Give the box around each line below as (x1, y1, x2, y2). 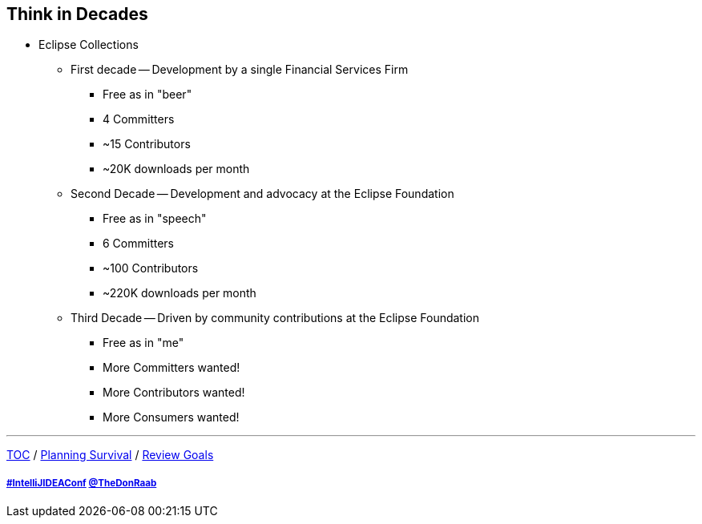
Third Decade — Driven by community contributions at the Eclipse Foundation (71, 311, 480, 325)
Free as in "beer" (103, 87, 192, 102)
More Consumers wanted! (103, 410, 240, 425)
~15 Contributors (103, 137, 191, 151)
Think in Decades (6, 4, 148, 24)
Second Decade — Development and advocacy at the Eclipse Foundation (71, 187, 454, 201)
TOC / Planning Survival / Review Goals (6, 448, 214, 462)
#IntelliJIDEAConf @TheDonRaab (6, 477, 157, 489)
